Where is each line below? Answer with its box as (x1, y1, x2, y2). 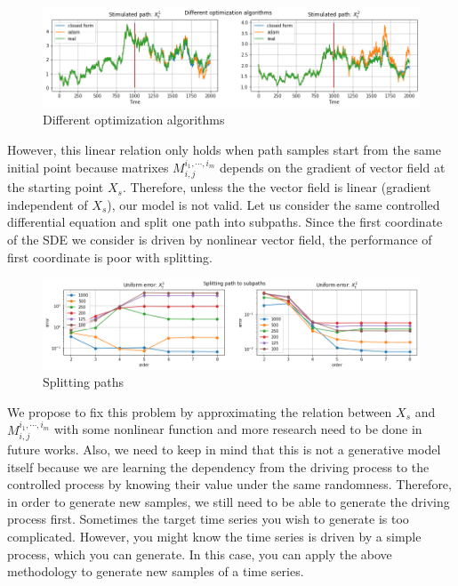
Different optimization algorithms (43, 110, 225, 129)
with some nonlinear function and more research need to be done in (53, 420, 422, 438)
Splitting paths (43, 373, 125, 391)
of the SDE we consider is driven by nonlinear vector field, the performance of (7, 230, 432, 249)
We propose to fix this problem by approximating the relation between (7, 402, 392, 421)
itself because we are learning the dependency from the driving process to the (7, 457, 430, 476)
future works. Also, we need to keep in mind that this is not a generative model (7, 440, 441, 459)
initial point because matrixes (7, 157, 169, 176)
